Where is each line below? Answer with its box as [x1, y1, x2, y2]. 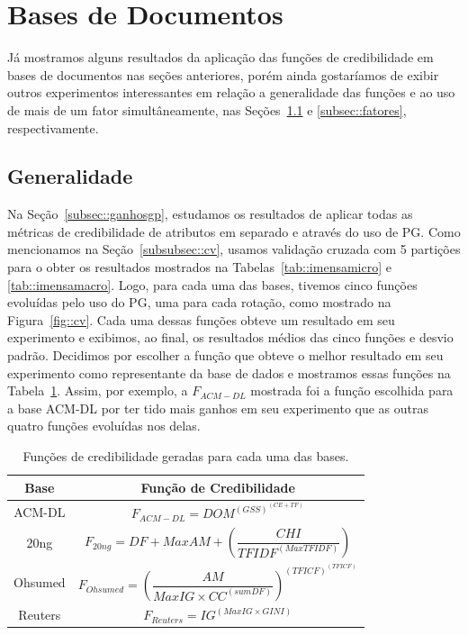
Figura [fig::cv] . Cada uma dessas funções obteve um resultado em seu [7, 310, 395, 329]
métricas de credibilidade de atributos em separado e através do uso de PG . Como [7, 222, 461, 240]
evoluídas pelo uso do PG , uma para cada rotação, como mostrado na [7, 293, 391, 312]
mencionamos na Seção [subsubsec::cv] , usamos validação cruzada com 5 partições [7, 240, 461, 259]
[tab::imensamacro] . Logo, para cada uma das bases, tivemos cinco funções [7, 275, 418, 294]
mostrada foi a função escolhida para [250, 381, 454, 400]
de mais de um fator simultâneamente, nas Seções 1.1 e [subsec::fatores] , [7, 100, 407, 119]
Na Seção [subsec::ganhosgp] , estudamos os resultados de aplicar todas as [7, 204, 413, 223]
